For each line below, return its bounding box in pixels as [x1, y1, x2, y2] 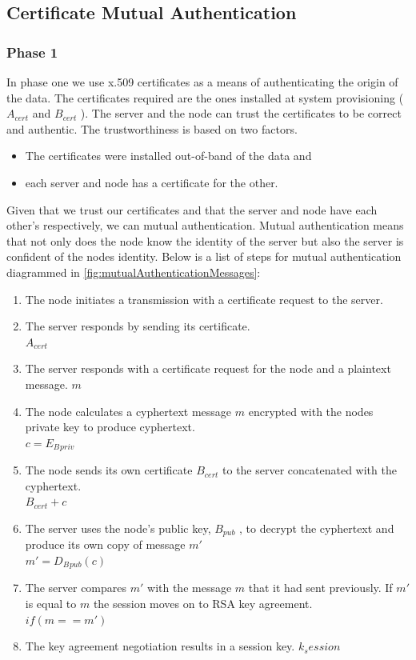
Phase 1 [6, 42, 58, 62]
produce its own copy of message [25, 536, 186, 553]
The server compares [25, 579, 127, 596]
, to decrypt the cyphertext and [239, 519, 394, 536]
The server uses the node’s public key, [25, 519, 211, 536]
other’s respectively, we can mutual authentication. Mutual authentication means [6, 217, 404, 234]
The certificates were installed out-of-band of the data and [25, 147, 312, 164]
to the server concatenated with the [222, 462, 397, 478]
